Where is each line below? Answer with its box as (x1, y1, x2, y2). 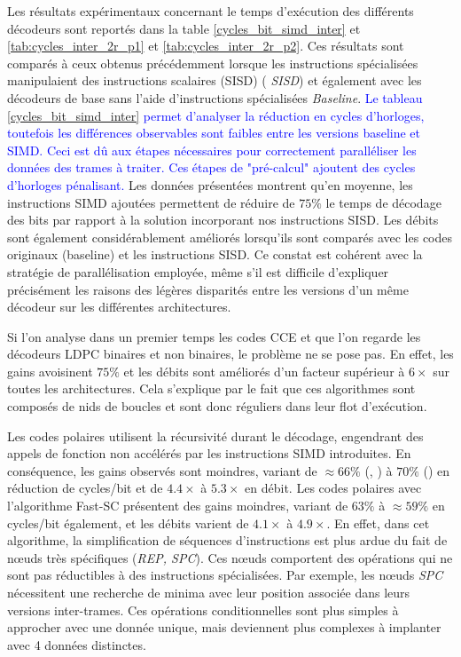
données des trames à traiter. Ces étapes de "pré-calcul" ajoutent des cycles (7, 158, 416, 177)
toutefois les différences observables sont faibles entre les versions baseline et (7, 123, 421, 142)
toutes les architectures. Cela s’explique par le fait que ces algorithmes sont (7, 379, 416, 398)
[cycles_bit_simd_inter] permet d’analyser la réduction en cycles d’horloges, (7, 106, 425, 124)
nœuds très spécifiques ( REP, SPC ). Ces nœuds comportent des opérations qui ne (7, 548, 453, 566)
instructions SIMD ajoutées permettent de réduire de (7, 193, 295, 211)
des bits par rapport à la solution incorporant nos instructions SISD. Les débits (7, 210, 439, 229)
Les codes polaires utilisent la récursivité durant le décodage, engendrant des (7, 426, 424, 445)
